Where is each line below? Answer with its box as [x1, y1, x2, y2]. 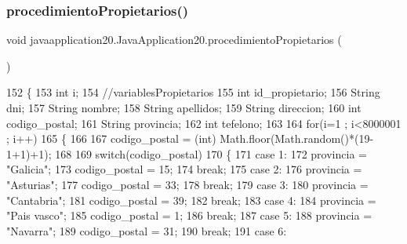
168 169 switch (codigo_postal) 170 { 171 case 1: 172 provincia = [55, 145, 367, 162]
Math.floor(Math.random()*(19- [220, 130, 374, 147]
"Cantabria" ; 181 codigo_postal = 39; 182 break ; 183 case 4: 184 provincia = [6, 191, 376, 208]
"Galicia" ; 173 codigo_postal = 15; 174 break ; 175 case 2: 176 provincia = [6, 161, 362, 177]
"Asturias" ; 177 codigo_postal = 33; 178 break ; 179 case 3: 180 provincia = [6, 176, 369, 192]
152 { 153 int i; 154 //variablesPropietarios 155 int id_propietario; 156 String [6, 84, 380, 100]
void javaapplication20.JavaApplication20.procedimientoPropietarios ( [6, 31, 342, 48]
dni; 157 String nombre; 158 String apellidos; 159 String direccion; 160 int [6, 100, 362, 115]
